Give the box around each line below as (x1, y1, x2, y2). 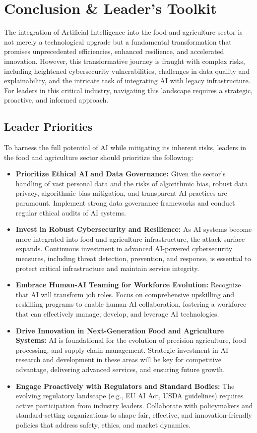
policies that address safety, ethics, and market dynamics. (15, 419, 191, 430)
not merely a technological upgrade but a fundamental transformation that (4, 36, 232, 47)
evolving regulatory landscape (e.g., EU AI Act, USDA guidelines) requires (15, 390, 244, 401)
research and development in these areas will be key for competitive (15, 354, 221, 365)
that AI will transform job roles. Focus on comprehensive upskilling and (15, 289, 235, 299)
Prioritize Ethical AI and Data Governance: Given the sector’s (15, 168, 226, 179)
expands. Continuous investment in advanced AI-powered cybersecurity (15, 243, 233, 254)
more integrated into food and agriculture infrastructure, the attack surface (15, 233, 245, 244)
